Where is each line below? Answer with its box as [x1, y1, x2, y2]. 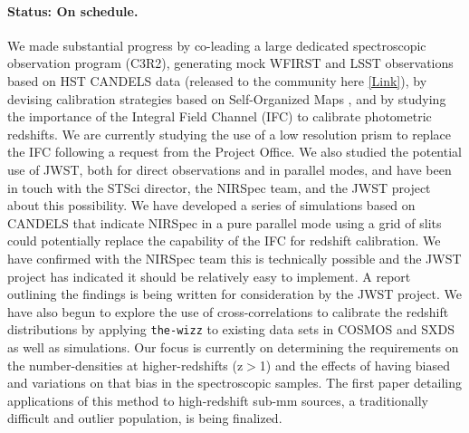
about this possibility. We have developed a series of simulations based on [7, 196, 416, 215]
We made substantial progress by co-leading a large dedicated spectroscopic [7, 35, 426, 54]
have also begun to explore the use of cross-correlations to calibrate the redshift [7, 302, 449, 321]
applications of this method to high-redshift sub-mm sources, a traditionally [7, 390, 428, 409]
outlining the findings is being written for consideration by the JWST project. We [7, 284, 462, 303]
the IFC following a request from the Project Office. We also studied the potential [7, 142, 462, 161]
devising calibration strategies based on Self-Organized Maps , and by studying [7, 89, 446, 108]
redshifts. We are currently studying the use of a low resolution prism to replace [7, 124, 451, 143]
